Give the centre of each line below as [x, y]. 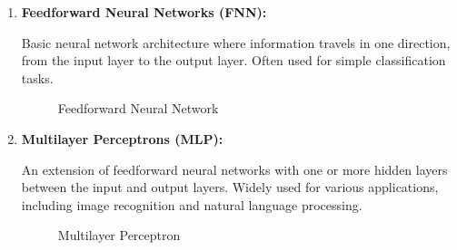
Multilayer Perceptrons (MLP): [122, 138]
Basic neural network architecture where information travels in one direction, [236, 42]
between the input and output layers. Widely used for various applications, [230, 187]
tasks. [37, 77]
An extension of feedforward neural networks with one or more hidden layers [234, 169]
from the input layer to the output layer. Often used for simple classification [233, 60]
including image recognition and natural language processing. [192, 204]
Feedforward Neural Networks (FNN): [144, 12]
